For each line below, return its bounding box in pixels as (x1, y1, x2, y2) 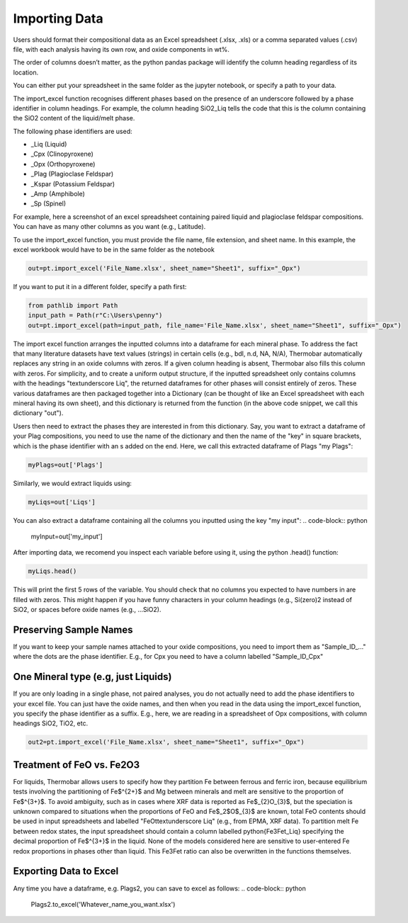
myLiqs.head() (28, 567, 77, 575)
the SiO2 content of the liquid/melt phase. (13, 114, 135, 123)
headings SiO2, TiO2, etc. (13, 719, 89, 727)
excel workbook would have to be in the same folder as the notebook (13, 245, 215, 254)
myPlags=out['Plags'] (28, 460, 103, 469)
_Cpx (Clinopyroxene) (30, 149, 93, 159)
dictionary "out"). (13, 409, 64, 417)
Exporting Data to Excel (13, 865, 119, 878)
